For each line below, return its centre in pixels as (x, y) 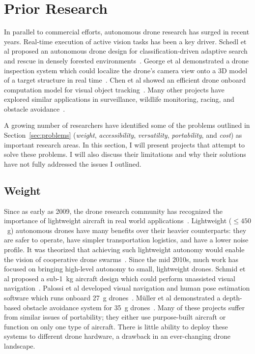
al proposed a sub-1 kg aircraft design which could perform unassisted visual (120, 278)
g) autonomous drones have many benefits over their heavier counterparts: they (127, 230)
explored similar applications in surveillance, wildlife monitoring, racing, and (119, 99)
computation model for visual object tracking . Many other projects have (114, 89)
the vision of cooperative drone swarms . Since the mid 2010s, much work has (121, 259)
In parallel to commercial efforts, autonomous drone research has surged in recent (127, 32)
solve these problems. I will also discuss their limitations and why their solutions (125, 154)
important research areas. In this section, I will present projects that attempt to (124, 144)
